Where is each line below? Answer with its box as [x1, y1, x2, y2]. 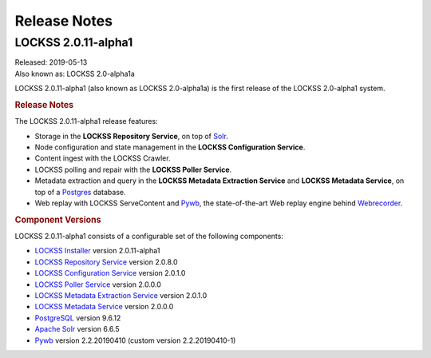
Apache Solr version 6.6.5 [34, 324, 120, 334]
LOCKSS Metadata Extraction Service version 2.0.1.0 [34, 290, 208, 300]
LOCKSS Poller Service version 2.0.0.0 [34, 280, 161, 289]
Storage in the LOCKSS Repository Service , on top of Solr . [34, 131, 228, 141]
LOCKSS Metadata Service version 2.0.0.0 [34, 302, 174, 312]
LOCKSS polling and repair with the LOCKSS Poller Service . [34, 165, 232, 174]
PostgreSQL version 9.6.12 [34, 312, 121, 323]
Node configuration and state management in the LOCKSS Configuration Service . [34, 142, 306, 152]
